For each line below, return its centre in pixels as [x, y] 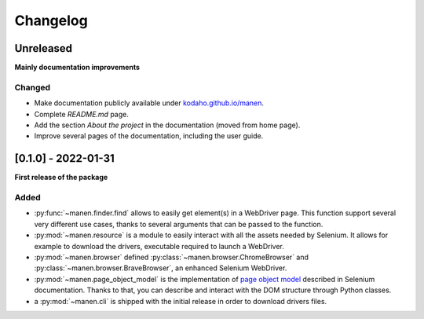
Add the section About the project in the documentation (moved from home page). [167, 125]
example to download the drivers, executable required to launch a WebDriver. [159, 246]
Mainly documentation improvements [77, 68]
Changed [33, 87]
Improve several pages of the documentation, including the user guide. [149, 136]
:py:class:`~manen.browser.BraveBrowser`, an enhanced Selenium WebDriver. [161, 268]
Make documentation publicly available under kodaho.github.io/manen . [149, 103]
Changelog [51, 20]
